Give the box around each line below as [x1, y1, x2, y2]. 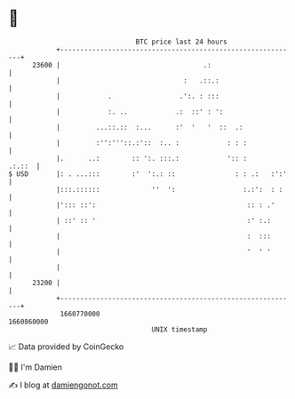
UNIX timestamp [151, 324, 208, 334]
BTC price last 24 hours [135, 37, 227, 46]
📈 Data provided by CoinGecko [8, 341, 124, 352]
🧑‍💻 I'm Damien [8, 362, 63, 372]
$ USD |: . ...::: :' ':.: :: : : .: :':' [8, 169, 288, 179]
